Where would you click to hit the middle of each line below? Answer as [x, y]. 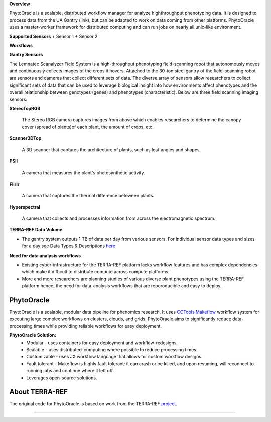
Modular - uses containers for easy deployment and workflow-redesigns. [102, 343]
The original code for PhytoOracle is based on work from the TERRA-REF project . [93, 404]
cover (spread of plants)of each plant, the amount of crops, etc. [88, 127]
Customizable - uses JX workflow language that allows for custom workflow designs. [114, 357]
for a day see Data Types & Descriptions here [69, 246]
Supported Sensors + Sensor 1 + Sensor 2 [53, 36]
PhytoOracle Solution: [33, 335]
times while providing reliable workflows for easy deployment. [98, 326]
